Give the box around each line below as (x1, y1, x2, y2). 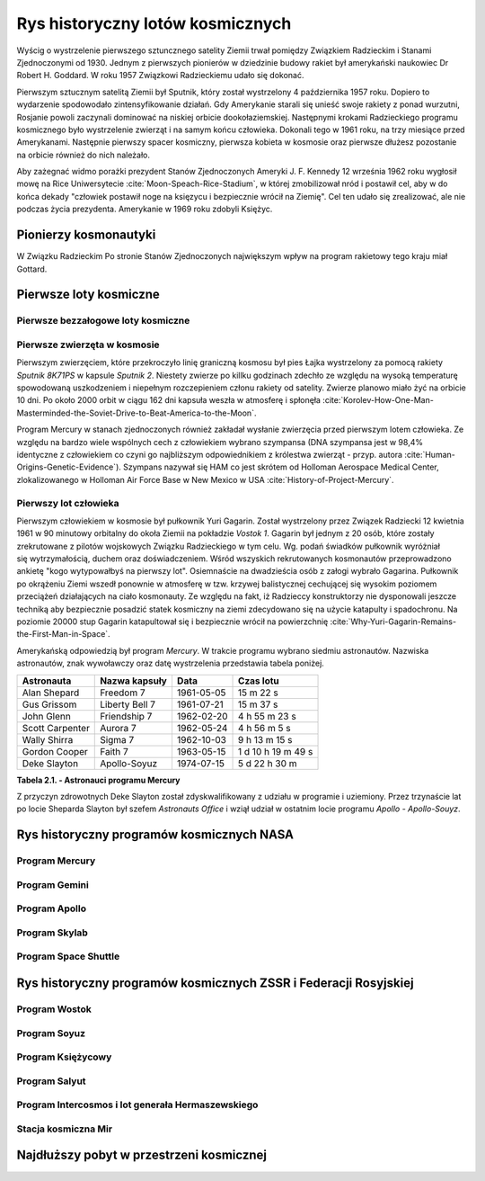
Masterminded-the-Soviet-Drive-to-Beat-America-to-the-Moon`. (16, 407, 257, 418)
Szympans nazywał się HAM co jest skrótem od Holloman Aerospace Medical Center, (122, 461, 439, 472)
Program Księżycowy (16, 1051, 112, 1063)
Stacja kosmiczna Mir (16, 1123, 112, 1135)
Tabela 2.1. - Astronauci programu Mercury (16, 774, 181, 785)
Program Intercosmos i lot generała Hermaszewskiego (16, 1098, 259, 1111)
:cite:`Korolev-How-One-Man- (322, 395, 435, 406)
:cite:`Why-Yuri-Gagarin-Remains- (330, 616, 457, 627)
